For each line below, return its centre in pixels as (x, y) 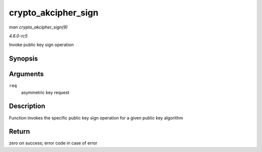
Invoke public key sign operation (41, 45)
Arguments (26, 74)
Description (27, 106)
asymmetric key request (45, 92)
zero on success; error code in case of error (53, 143)
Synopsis (24, 59)
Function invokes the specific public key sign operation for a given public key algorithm (96, 118)
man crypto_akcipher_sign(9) (38, 27)
